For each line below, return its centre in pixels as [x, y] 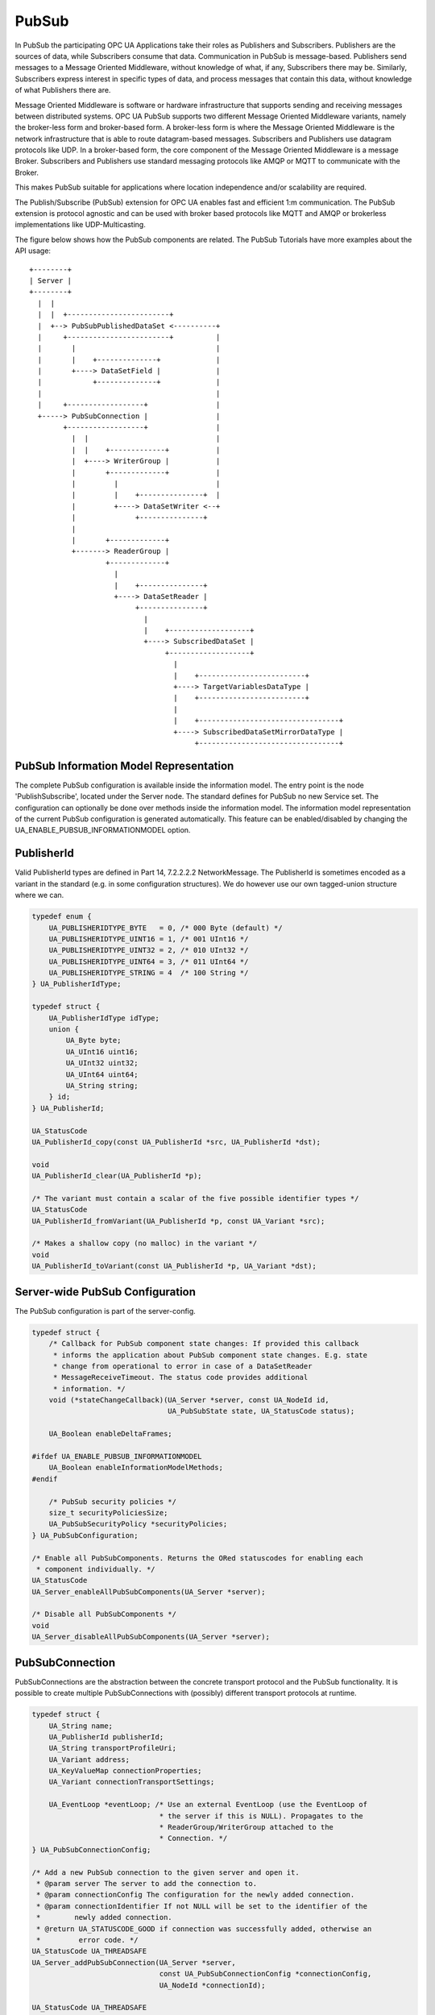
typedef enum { [62, 916]
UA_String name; [81, 1726]
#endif [45, 1479]
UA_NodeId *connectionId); [212, 1985]
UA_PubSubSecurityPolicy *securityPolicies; [138, 1524]
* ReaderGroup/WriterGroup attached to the [246, 1827]
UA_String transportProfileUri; [113, 1748]
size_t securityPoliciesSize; [108, 1512]
